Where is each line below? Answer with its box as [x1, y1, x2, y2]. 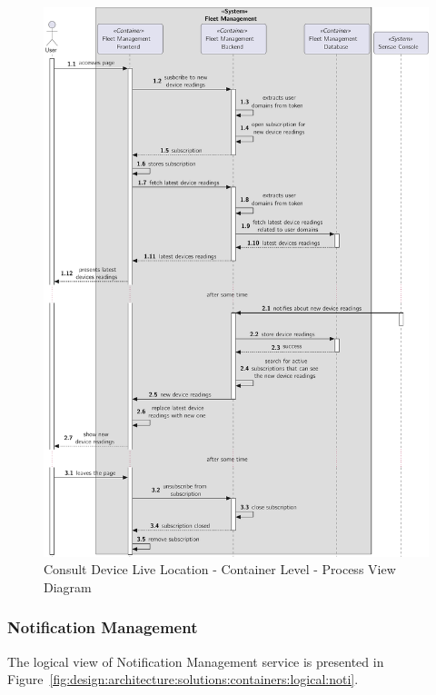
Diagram [44, 577, 92, 596]
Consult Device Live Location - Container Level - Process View [44, 560, 396, 579]
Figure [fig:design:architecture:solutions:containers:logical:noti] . [7, 670, 359, 689]
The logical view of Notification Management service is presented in [7, 651, 384, 670]
